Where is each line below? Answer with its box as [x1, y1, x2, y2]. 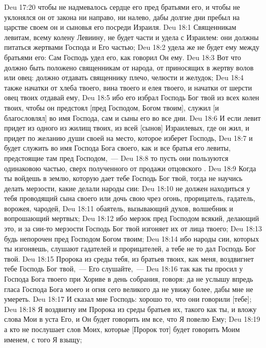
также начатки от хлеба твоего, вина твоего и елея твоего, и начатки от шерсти [4, 82, 252, 93]
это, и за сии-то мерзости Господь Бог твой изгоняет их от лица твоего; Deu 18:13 [4, 223, 262, 234]
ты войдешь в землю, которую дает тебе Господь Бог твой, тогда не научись [4, 173, 242, 184]
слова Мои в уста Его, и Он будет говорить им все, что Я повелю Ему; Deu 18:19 [4, 314, 260, 324]
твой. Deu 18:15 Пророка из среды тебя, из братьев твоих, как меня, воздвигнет [4, 253, 254, 264]
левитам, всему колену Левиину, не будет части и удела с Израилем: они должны [4, 31, 259, 42]
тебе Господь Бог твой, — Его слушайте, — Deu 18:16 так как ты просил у [4, 263, 243, 274]
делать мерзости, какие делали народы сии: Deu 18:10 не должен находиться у [4, 182, 251, 193]
